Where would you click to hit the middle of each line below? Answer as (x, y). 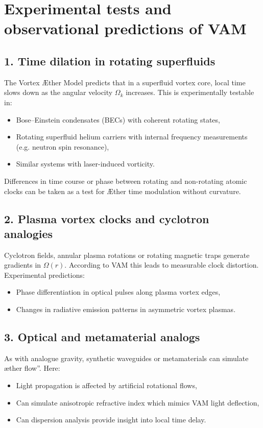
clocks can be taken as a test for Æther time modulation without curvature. (123, 191)
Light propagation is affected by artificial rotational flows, (106, 385)
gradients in (23, 265)
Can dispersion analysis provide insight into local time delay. (111, 420)
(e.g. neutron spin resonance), (63, 146)
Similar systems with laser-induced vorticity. (85, 164)
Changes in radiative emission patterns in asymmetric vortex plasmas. (126, 309)
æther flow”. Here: (32, 368)
